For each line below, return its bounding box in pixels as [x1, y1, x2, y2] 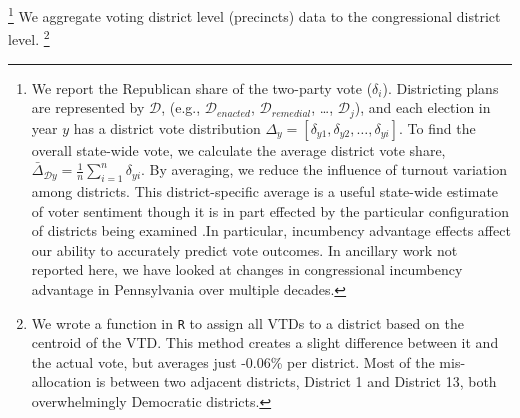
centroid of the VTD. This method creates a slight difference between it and [31, 332, 499, 353]
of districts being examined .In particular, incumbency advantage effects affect [31, 220, 511, 241]
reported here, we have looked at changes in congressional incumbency [31, 259, 463, 280]
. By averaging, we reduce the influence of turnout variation [141, 159, 507, 180]
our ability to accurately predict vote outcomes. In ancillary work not [31, 239, 458, 260]
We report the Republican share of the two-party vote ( [31, 77, 373, 98]
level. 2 [8, 26, 50, 49]
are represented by [31, 97, 145, 118]
